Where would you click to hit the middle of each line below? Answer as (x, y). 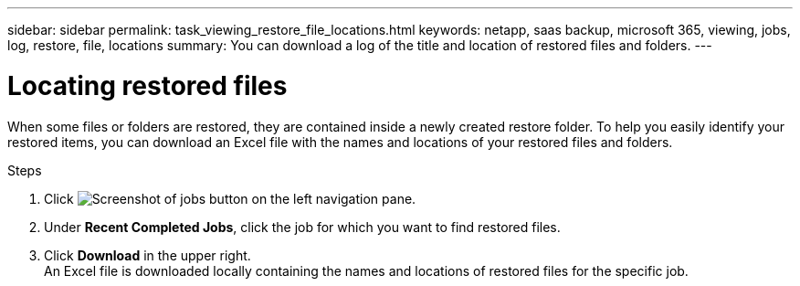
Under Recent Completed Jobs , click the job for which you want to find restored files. (302, 227)
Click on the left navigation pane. (230, 198)
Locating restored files (147, 85)
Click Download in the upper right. (147, 255)
